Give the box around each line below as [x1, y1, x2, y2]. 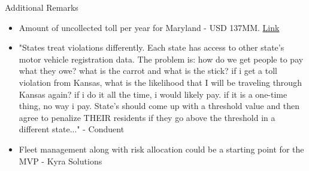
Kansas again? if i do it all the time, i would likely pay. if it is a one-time [19, 88, 287, 100]
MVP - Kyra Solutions [19, 154, 102, 167]
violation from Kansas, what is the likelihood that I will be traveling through [19, 76, 302, 88]
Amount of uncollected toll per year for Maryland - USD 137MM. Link [19, 21, 280, 33]
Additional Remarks [5, 1, 78, 13]
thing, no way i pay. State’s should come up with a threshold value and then [19, 100, 299, 112]
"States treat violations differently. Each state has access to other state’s [19, 41, 284, 54]
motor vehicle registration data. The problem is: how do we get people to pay [19, 52, 304, 65]
